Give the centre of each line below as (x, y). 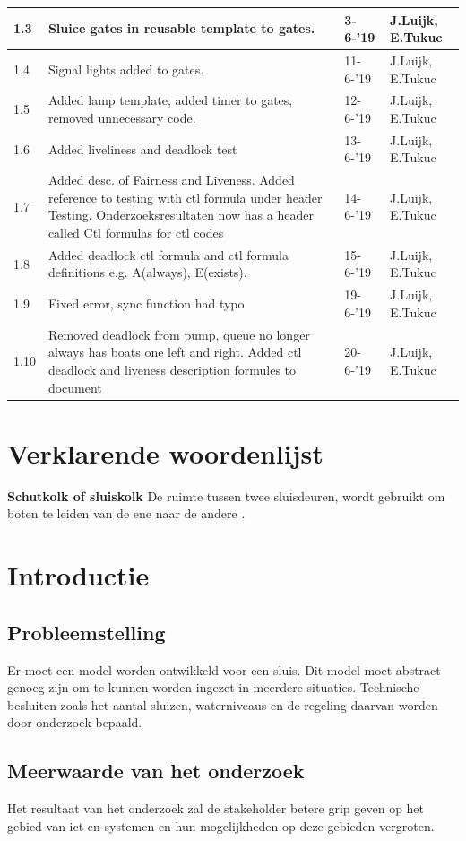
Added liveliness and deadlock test (142, 148)
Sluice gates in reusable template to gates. (181, 28)
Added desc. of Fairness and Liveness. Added (171, 180)
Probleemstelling (86, 632)
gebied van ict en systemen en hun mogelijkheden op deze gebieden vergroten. (221, 825)
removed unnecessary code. (122, 117)
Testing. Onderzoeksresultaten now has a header (181, 215)
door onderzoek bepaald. (75, 722)
